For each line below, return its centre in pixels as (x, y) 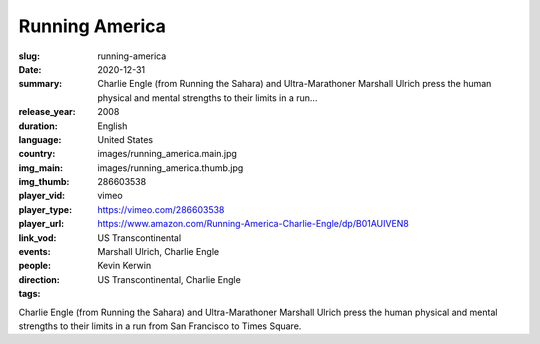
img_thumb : (44, 182)
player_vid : (41, 196)
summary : (40, 84)
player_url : (41, 224)
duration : (38, 126)
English (112, 126)
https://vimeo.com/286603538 (161, 209)
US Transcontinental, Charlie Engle (169, 279)
